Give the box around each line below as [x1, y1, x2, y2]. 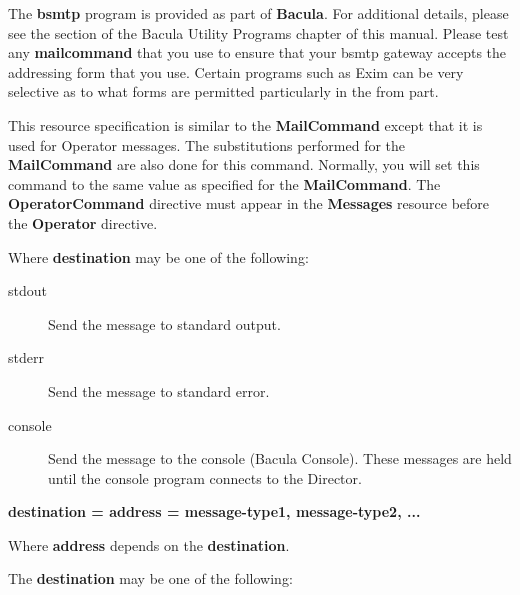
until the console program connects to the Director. [48, 467, 362, 488]
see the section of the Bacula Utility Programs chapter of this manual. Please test [8, 22, 509, 43]
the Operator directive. [8, 212, 158, 233]
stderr [8, 347, 44, 368]
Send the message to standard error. [48, 380, 270, 401]
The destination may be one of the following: [8, 568, 293, 589]
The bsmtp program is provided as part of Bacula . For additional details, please [8, 3, 509, 23]
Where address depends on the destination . [8, 534, 290, 555]
